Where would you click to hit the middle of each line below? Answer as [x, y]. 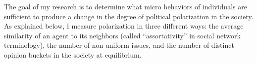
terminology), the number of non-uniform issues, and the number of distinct [119, 45]
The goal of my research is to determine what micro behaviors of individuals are [126, 6]
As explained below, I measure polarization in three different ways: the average [124, 26]
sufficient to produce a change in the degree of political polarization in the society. [129, 16]
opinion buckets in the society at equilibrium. [73, 54]
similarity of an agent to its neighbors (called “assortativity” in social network [122, 35]
